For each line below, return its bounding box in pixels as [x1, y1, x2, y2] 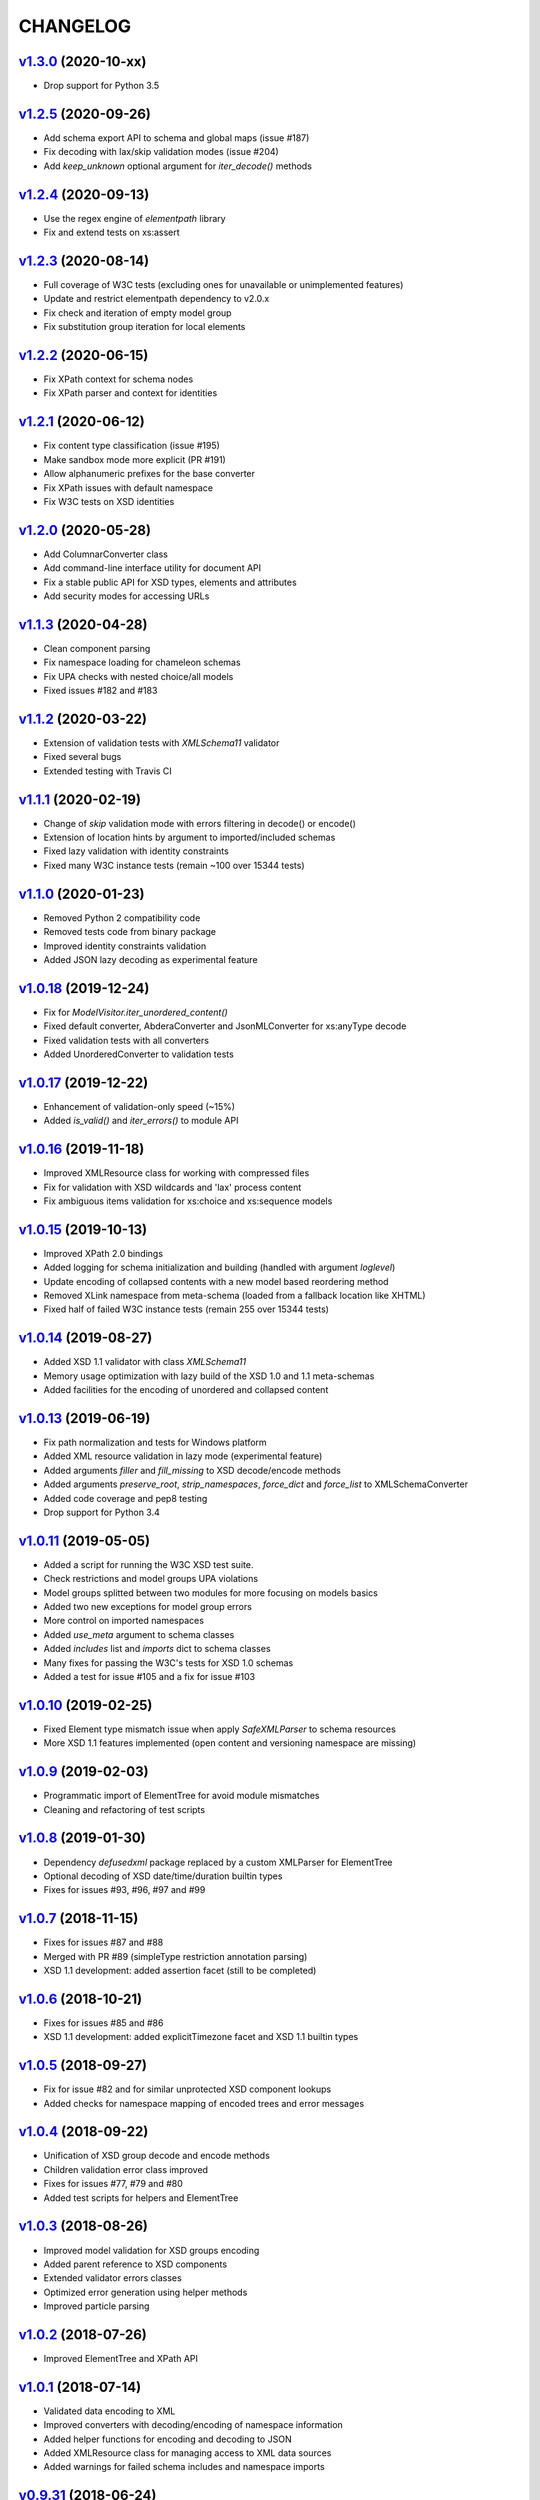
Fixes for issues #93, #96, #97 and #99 [43, 1884, 206, 1896]
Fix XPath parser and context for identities [43, 387, 218, 399]
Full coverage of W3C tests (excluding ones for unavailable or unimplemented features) [43, 278, 404, 290]
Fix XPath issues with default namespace [43, 481, 214, 494]
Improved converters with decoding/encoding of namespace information [43, 2419, 344, 2431]
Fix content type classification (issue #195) [43, 440, 220, 452]
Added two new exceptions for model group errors [43, 1601, 252, 1613]
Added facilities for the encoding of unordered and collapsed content [43, 1384, 329, 1396]
